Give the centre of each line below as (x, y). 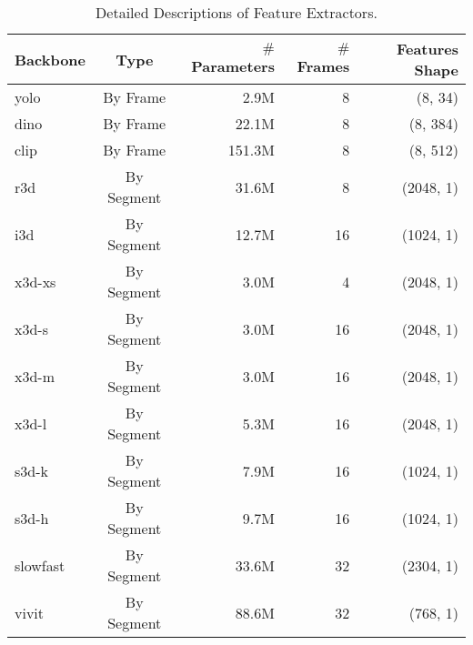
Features (427, 49)
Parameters (233, 66)
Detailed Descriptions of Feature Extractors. (236, 12)
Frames (323, 66)
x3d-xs (35, 281)
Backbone (50, 59)
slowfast (40, 565)
